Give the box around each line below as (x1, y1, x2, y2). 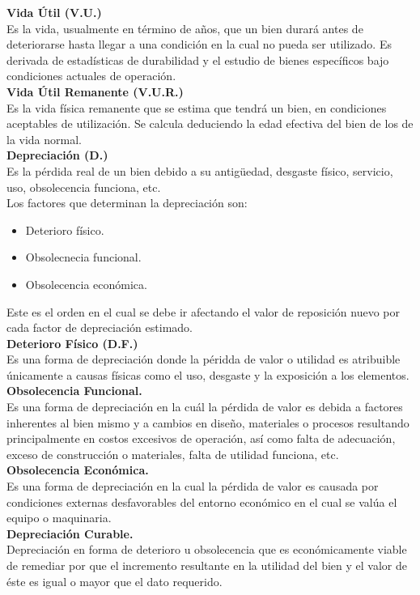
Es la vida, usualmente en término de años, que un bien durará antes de (6, 19, 363, 36)
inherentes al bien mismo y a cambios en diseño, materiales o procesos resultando (6, 414, 409, 431)
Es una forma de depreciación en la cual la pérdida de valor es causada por (6, 478, 379, 495)
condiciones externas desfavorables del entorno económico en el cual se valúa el (6, 493, 397, 510)
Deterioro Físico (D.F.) (6, 334, 138, 351)
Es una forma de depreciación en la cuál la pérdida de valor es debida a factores (6, 398, 403, 415)
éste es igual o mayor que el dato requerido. (6, 572, 223, 589)
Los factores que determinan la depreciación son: (6, 194, 248, 211)
